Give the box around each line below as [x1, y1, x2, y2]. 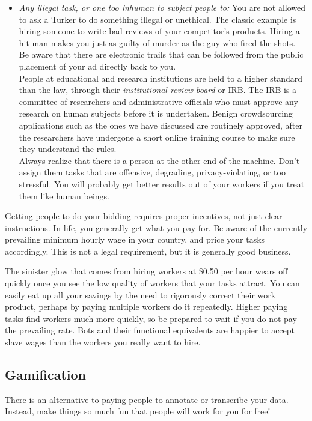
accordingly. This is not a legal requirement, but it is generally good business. [5, 244, 291, 257]
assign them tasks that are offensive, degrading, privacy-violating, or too [19, 166, 286, 178]
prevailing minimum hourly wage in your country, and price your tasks [5, 233, 265, 246]
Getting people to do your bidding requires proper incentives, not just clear [5, 210, 283, 222]
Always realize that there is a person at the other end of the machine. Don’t [19, 154, 300, 166]
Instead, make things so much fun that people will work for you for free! [5, 405, 271, 417]
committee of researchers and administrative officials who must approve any [19, 95, 298, 108]
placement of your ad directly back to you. [19, 59, 176, 72]
